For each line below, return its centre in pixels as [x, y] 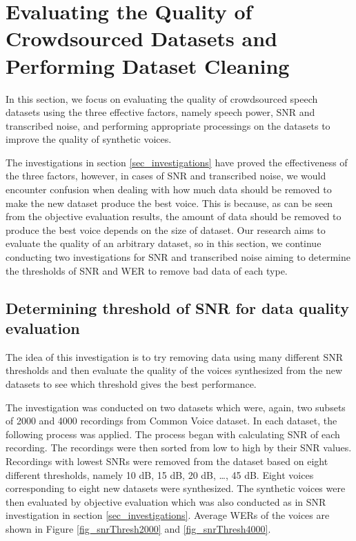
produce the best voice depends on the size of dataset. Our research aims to [166, 229]
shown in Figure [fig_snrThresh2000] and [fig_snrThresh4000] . [138, 528]
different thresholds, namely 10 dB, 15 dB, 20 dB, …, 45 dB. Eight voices [160, 474]
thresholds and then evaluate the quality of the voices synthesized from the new [174, 370]
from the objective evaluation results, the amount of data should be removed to [174, 216]
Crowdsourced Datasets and [141, 38]
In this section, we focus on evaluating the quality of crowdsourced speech [162, 98]
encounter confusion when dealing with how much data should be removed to [169, 189]
